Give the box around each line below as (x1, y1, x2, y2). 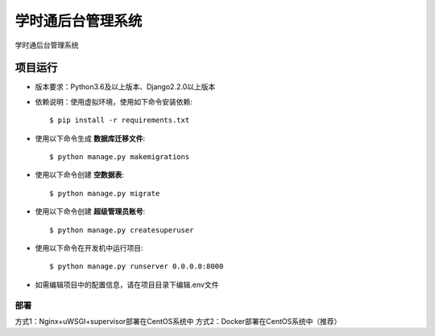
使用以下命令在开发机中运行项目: (35, 243, 144, 252)
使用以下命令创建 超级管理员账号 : (35, 207, 145, 216)
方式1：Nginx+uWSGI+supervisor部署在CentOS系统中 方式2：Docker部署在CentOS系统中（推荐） (14, 316, 342, 326)
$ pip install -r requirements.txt (49, 116, 190, 125)
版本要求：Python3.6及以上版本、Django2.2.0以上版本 (35, 82, 216, 92)
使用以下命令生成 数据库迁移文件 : (35, 133, 145, 143)
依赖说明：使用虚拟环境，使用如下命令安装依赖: (35, 96, 193, 106)
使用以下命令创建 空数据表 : (35, 170, 124, 180)
